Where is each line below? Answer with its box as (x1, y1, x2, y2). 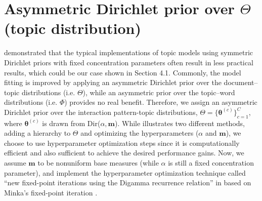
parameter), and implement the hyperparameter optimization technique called (4, 167, 246, 178)
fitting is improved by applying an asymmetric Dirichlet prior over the (4, 77, 222, 88)
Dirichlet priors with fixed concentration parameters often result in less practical (4, 57, 253, 67)
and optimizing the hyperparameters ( (80, 128, 199, 138)
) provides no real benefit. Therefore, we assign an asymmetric (64, 97, 257, 107)
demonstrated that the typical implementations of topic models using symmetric (4, 47, 253, 58)
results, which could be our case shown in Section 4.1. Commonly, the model (4, 67, 241, 77)
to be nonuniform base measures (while (37, 157, 159, 168)
